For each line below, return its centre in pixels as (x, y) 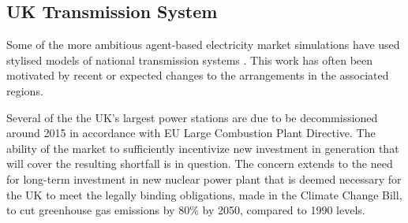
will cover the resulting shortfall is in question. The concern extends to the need (200, 164)
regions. (25, 90)
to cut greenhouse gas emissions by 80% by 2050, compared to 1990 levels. (186, 210)
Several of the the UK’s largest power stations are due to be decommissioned (192, 117)
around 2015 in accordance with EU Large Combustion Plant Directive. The (191, 133)
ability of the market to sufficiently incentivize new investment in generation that (203, 148)
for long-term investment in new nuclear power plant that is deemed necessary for (204, 178)
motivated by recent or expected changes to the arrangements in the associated (198, 75)
